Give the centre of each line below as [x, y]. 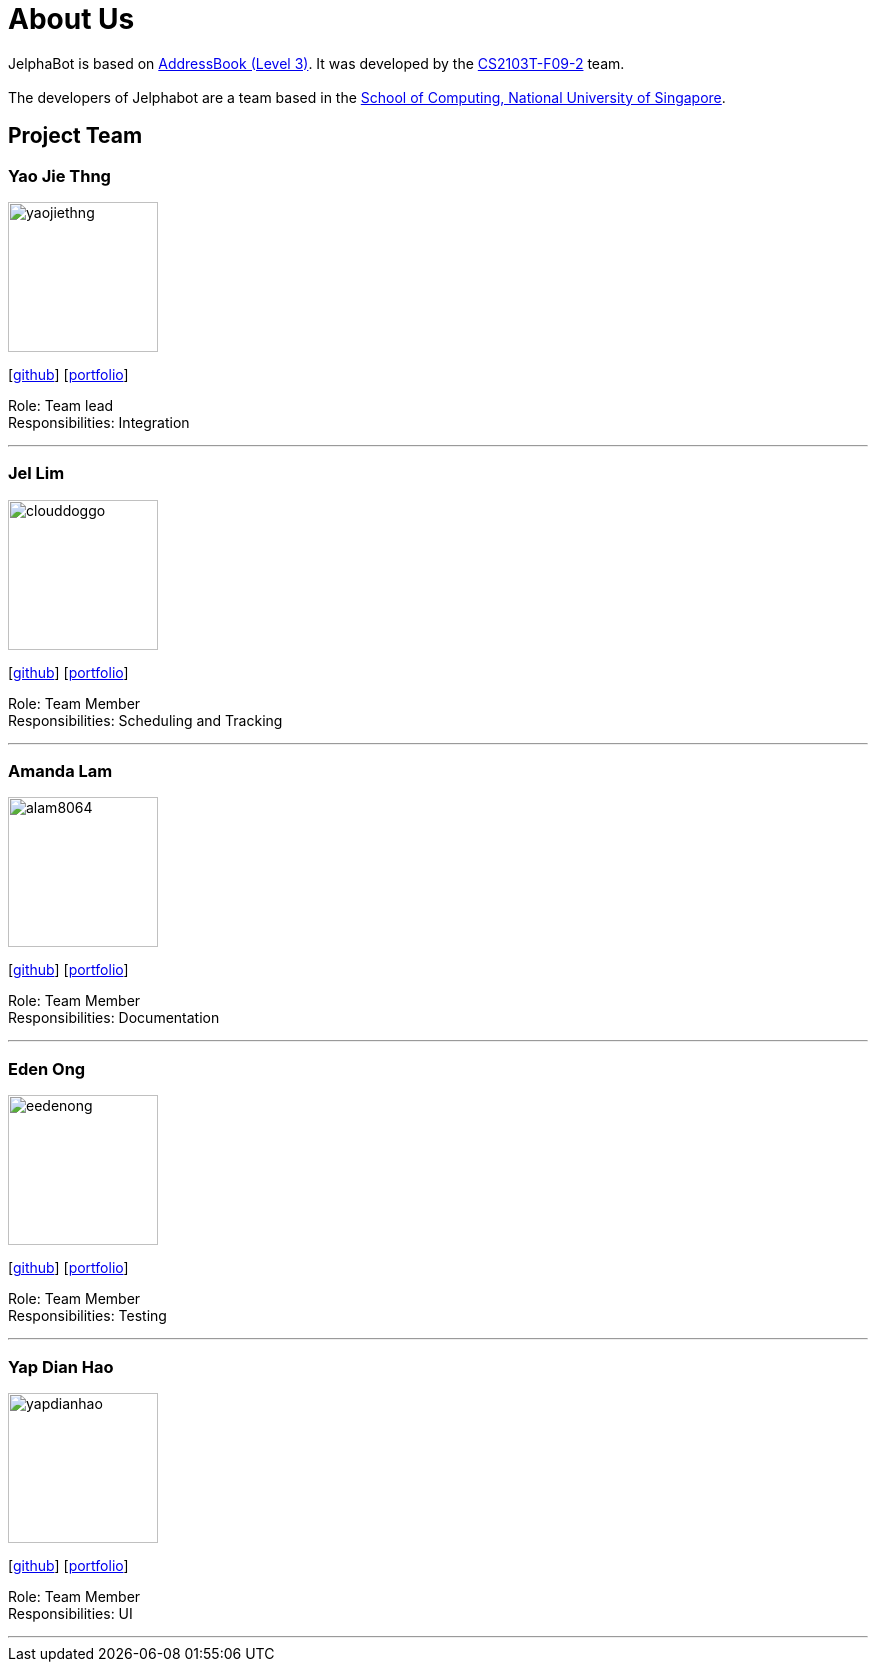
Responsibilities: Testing [87, 1316]
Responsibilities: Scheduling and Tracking [145, 720]
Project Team [75, 136]
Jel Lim [36, 473]
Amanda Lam [60, 771]
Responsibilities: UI [70, 1613]
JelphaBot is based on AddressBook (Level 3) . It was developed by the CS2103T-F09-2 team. [316, 63]
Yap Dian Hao [61, 1366]
